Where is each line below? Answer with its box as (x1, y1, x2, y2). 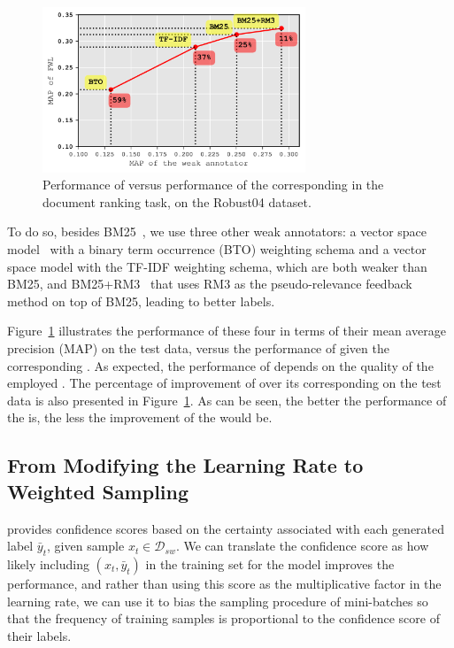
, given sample (47, 536, 125, 555)
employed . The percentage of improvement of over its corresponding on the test (7, 374, 442, 392)
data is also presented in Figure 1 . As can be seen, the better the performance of (7, 390, 447, 409)
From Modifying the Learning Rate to (7, 451, 364, 479)
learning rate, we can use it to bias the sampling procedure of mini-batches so (7, 591, 428, 610)
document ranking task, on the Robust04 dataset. (42, 192, 312, 211)
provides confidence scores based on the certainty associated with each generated (7, 519, 445, 537)
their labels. (7, 626, 72, 644)
